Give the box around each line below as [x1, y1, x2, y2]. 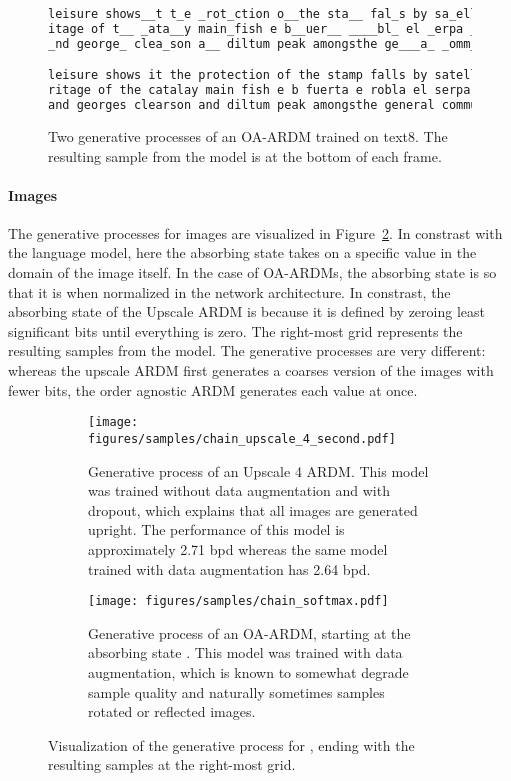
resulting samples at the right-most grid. [48, 754, 296, 775]
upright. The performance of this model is [88, 519, 345, 540]
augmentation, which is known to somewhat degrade [88, 661, 409, 682]
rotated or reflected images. [88, 701, 256, 722]
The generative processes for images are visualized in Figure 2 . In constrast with [8, 222, 503, 243]
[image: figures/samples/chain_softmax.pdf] [88, 594, 389, 609]
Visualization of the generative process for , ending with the [48, 734, 415, 755]
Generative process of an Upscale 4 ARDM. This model [88, 460, 429, 481]
